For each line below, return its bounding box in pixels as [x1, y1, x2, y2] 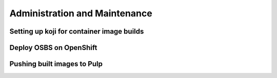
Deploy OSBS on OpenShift [9, 43, 97, 52]
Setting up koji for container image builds [9, 27, 144, 36]
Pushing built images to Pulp [9, 60, 103, 68]
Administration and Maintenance [9, 8, 152, 19]
